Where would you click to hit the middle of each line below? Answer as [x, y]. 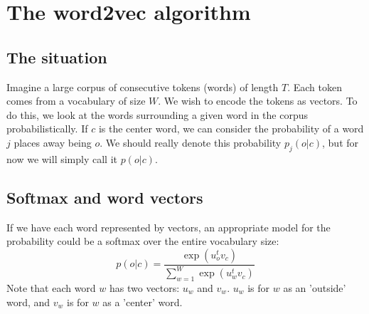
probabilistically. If [47, 129]
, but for [341, 142]
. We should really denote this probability [191, 142]
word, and [28, 302]
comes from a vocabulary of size [76, 101]
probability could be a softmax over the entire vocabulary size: [143, 241]
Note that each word [51, 287]
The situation [57, 57]
